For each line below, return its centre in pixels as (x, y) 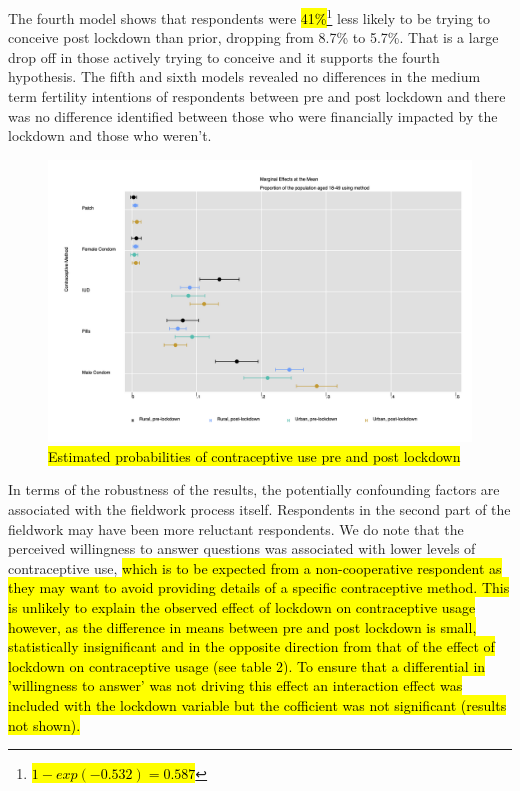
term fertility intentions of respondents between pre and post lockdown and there (257, 96)
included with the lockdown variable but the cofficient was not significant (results (257, 704)
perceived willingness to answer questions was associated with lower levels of (242, 548)
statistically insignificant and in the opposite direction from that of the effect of (251, 646)
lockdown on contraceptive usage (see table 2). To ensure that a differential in (247, 665)
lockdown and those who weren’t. (110, 135)
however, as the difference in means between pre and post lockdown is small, (242, 626)
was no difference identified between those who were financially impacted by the (253, 115)
